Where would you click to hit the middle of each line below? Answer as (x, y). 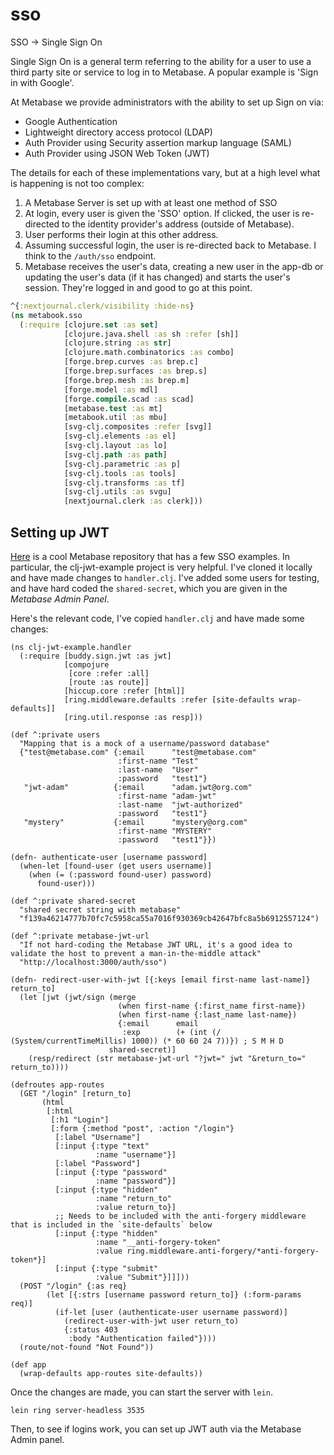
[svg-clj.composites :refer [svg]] (138, 427)
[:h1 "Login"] (80, 1120)
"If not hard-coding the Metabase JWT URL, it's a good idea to (156, 945)
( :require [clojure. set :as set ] (89, 324)
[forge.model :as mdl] (111, 389)
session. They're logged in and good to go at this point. (138, 287)
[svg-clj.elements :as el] (120, 436)
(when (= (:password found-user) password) (120, 875)
